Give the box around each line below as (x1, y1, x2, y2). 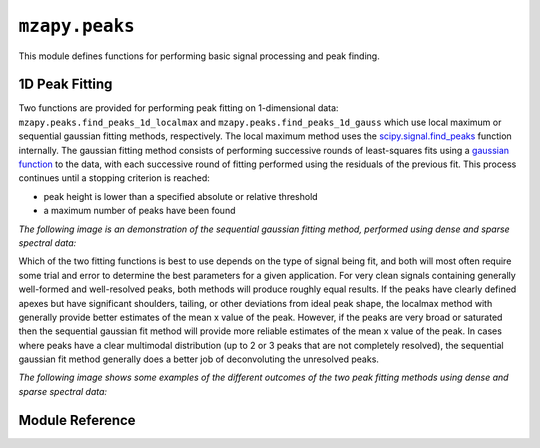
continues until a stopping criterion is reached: (18, 172, 210, 184)
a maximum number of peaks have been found (43, 205, 236, 217)
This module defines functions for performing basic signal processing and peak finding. (18, 50, 380, 62)
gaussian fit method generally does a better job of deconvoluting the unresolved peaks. (18, 353, 380, 365)
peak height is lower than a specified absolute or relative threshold (43, 190, 319, 202)
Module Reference (18, 411, 136, 429)
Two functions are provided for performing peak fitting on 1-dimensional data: (18, 102, 339, 114)
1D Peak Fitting (18, 76, 113, 93)
